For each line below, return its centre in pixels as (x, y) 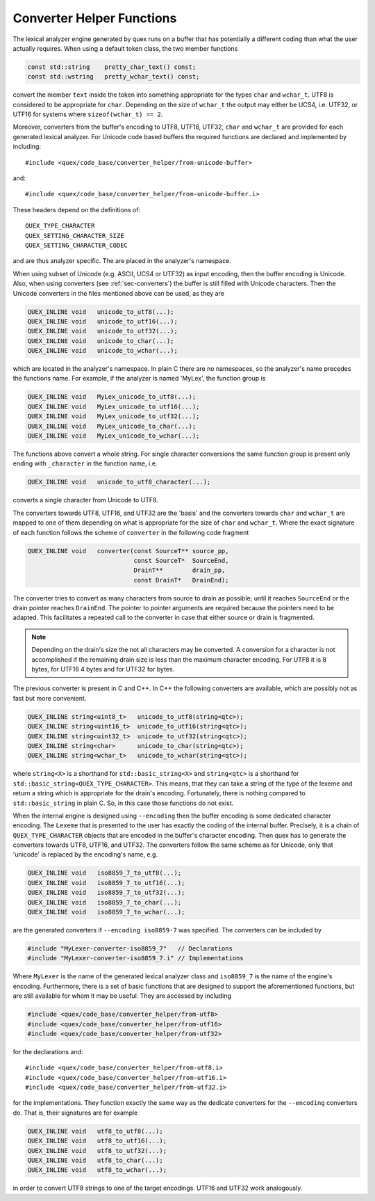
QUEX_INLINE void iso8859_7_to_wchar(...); (106, 912)
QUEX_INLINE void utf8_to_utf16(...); (97, 1141)
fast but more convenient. (50, 698)
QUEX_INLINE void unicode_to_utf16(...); (103, 321)
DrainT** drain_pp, (180, 570)
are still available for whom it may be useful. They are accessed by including (122, 996)
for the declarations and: (48, 1051)
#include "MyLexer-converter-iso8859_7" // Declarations (130, 948)
